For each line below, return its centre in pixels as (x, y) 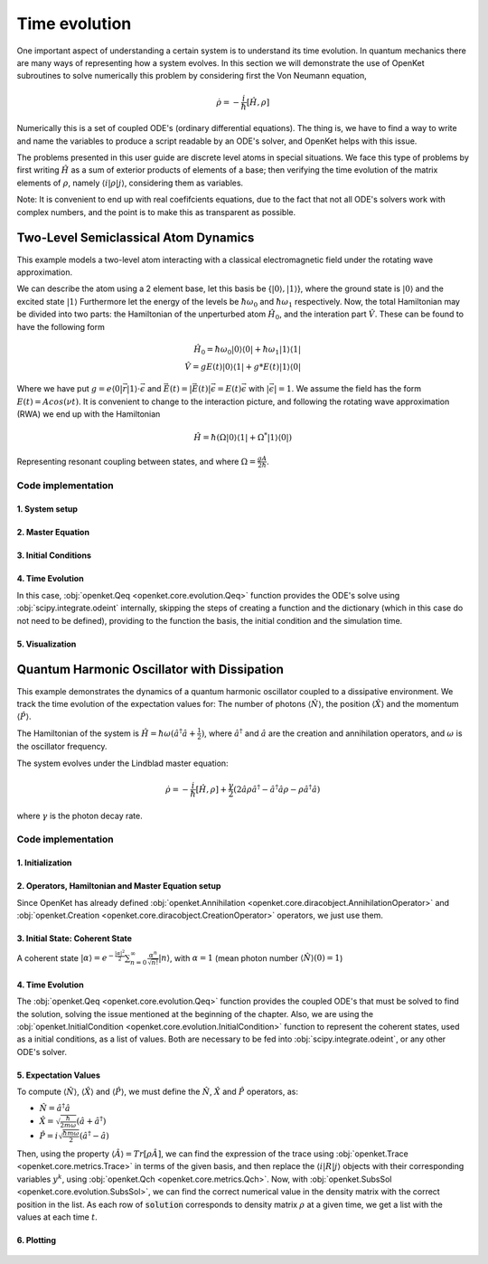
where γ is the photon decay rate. (80, 816)
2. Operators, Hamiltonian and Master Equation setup (119, 886)
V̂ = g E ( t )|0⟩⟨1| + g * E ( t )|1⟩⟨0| (243, 367)
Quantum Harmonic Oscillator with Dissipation (150, 670)
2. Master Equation (53, 533)
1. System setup (47, 509)
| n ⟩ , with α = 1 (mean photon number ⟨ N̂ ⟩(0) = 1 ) (251, 957)
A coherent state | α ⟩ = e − (66, 957)
